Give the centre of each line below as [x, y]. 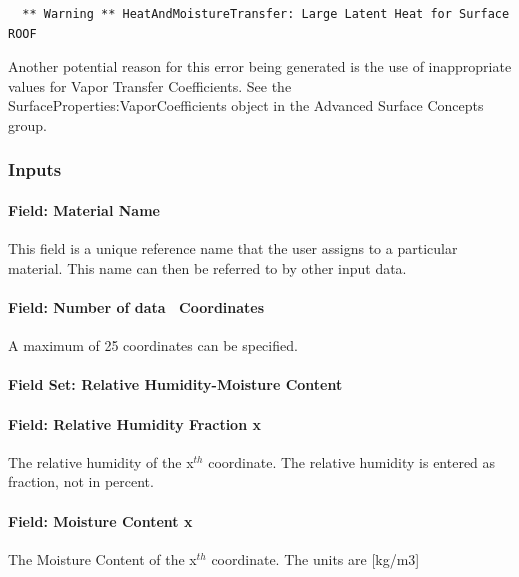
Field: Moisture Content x [100, 520]
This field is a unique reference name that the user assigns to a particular [233, 248]
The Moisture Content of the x [102, 558]
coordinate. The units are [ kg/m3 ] [315, 558]
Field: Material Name [84, 210]
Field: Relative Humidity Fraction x [134, 423]
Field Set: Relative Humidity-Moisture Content [175, 384]
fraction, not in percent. [81, 481]
